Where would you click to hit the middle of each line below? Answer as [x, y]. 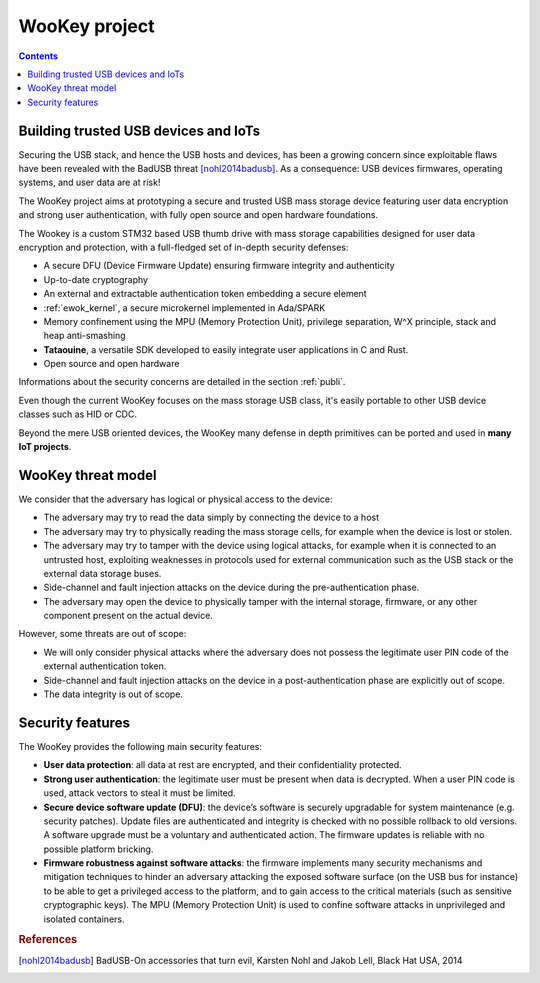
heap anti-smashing [84, 336]
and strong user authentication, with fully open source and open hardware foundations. [198, 215]
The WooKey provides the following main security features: [140, 746]
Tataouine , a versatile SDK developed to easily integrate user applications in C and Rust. [226, 349]
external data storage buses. [102, 573]
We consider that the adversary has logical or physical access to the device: [175, 499]
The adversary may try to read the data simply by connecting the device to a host [211, 517]
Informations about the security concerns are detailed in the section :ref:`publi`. [182, 382]
